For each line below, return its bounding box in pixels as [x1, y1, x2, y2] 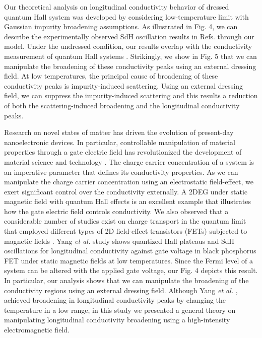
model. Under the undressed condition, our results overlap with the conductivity [4, 41, 252, 51]
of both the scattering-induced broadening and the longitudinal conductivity [4, 100, 240, 110]
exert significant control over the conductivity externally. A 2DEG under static [4, 186, 248, 196]
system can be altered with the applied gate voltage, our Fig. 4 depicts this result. [4, 265, 258, 276]
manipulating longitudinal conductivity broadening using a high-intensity [4, 314, 230, 325]
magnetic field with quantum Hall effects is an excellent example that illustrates [4, 196, 251, 207]
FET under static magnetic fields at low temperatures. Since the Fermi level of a [4, 255, 253, 265]
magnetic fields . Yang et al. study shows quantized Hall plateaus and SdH [4, 235, 234, 246]
